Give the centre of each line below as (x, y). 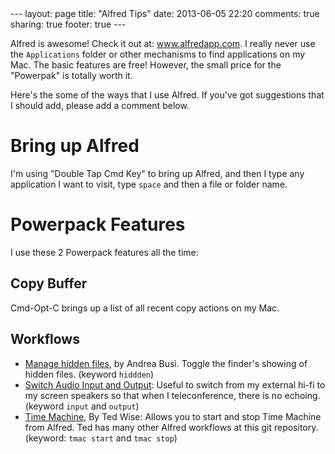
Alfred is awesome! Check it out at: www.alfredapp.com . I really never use (163, 43)
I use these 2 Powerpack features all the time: (104, 252)
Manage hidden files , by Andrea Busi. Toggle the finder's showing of (166, 363)
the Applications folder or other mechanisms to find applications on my (158, 54)
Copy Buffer (49, 283)
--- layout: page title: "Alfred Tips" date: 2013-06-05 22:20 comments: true (165, 13)
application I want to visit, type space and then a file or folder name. (149, 184)
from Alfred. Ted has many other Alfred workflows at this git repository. (171, 427)
